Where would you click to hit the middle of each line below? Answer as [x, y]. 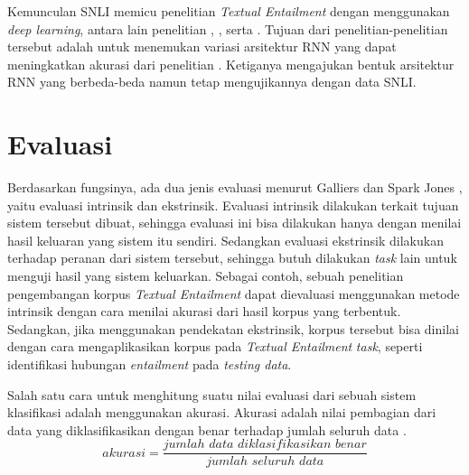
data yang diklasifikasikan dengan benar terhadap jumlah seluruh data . [207, 429]
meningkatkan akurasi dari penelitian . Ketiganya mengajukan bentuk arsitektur [231, 64]
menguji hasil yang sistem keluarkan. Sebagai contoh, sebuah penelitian [206, 276]
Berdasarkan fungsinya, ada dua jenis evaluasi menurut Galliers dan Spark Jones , [235, 187]
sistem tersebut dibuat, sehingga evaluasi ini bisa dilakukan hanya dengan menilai [234, 223]
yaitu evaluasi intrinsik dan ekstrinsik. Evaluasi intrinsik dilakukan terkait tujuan [233, 205]
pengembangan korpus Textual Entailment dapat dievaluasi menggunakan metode [234, 293]
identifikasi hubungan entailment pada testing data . [150, 364]
